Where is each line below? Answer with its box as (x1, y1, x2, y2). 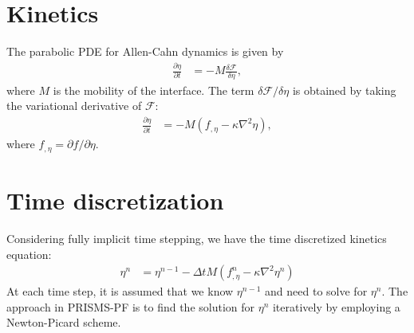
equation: (6, 245, 52, 262)
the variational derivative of (6, 97, 142, 114)
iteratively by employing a (272, 298, 400, 315)
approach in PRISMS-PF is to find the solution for (6, 298, 255, 315)
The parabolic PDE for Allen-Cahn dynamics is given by (6, 43, 284, 60)
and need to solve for (265, 283, 368, 300)
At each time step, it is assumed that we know (6, 283, 234, 300)
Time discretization (6, 184, 224, 217)
